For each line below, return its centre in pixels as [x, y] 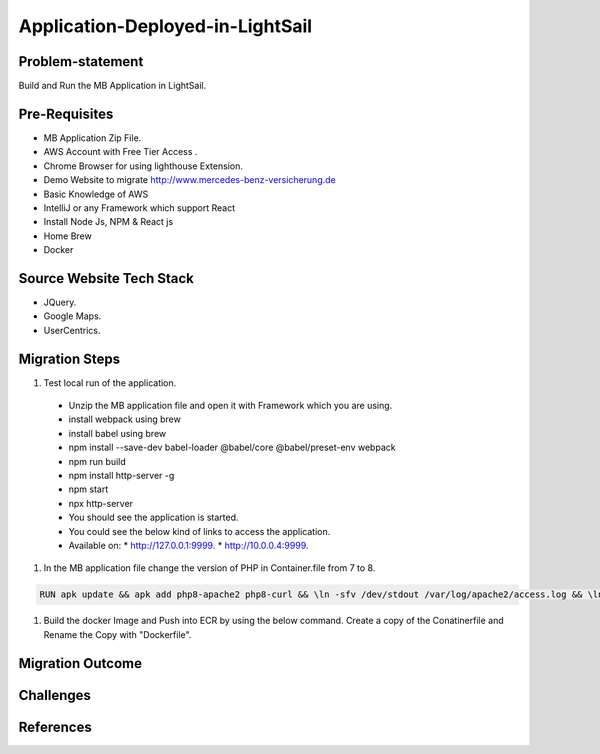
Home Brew [67, 236]
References [55, 726]
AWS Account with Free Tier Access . [120, 152]
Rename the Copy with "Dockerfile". [117, 634]
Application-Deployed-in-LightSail [165, 26]
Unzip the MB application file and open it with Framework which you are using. [230, 406]
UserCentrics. [72, 330]
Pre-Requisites [66, 113]
